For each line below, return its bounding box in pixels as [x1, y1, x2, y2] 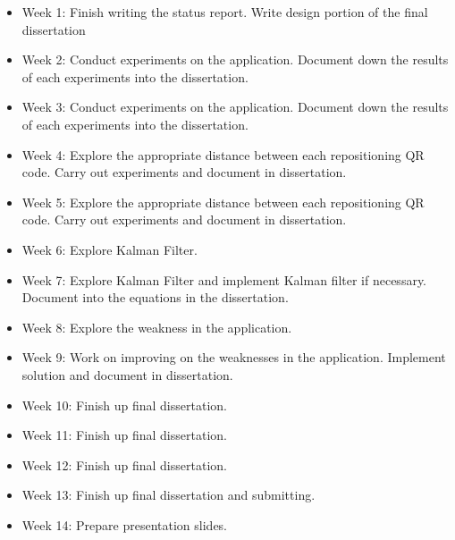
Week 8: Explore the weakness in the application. [21, 317, 292, 336]
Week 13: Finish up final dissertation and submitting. [21, 485, 316, 504]
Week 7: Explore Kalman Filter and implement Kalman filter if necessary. [21, 270, 427, 289]
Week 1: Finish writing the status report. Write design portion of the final [21, 3, 428, 21]
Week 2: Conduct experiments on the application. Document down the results [21, 50, 449, 69]
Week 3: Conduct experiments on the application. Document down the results [21, 97, 449, 116]
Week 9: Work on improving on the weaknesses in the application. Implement [21, 348, 446, 367]
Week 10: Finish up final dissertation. [21, 395, 227, 414]
